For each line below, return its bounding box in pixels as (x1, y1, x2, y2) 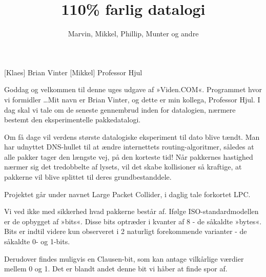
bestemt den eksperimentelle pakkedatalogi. (4, 114, 141, 125)
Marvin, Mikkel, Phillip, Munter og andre (68, 28, 199, 39)
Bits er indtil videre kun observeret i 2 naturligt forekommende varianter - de (4, 226, 247, 237)
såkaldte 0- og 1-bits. (4, 236, 70, 247)
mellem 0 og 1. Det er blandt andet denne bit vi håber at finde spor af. (4, 263, 228, 274)
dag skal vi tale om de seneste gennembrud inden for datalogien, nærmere (4, 104, 236, 115)
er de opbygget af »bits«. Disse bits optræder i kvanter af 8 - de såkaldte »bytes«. (4, 216, 262, 226)
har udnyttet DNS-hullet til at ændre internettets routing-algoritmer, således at (4, 141, 254, 152)
